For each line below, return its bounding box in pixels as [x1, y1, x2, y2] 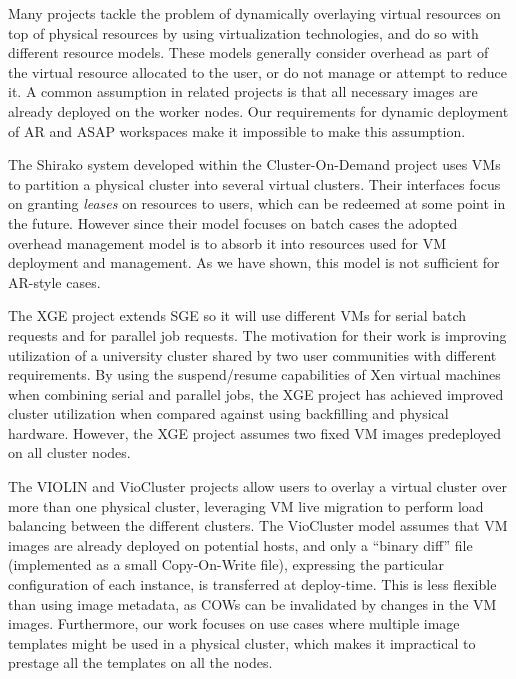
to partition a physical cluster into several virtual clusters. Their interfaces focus [8, 173, 501, 194]
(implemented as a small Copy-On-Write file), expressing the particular [8, 554, 445, 575]
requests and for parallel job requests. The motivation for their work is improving [8, 324, 507, 345]
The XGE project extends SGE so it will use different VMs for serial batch [8, 305, 467, 326]
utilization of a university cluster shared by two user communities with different [8, 344, 497, 365]
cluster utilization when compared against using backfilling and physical [8, 403, 449, 424]
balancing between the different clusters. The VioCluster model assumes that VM [8, 515, 508, 536]
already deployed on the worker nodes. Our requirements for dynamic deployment [8, 100, 509, 121]
